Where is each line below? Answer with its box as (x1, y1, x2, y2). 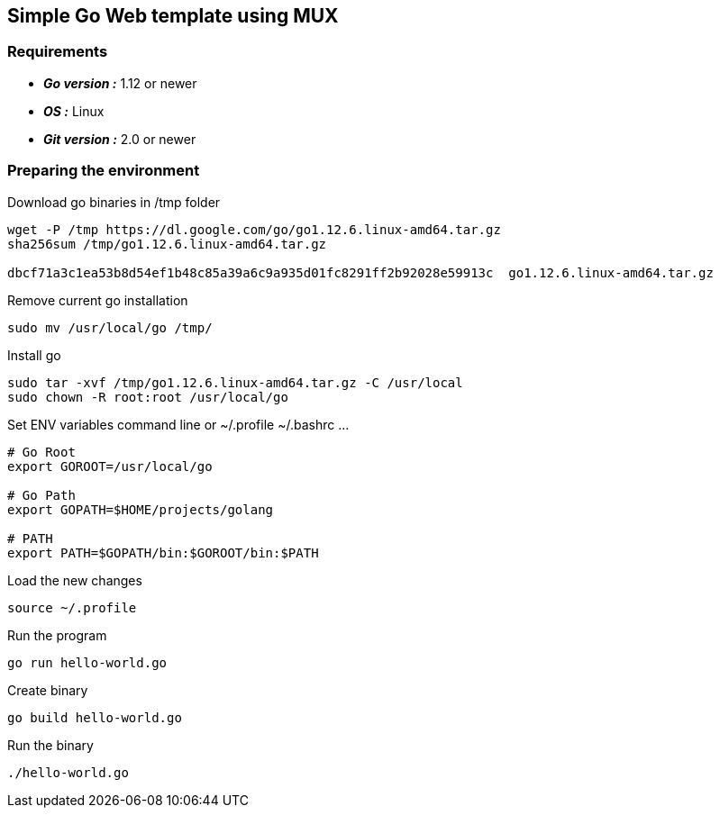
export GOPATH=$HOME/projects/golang (7, 502, 274, 517)
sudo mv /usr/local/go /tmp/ (7, 320, 213, 335)
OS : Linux (43, 103, 105, 119)
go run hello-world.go (7, 655, 168, 670)
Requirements (7, 42, 108, 61)
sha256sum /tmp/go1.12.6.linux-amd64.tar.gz (7, 236, 327, 251)
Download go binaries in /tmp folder (7, 194, 221, 210)
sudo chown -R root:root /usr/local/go (7, 389, 288, 404)
